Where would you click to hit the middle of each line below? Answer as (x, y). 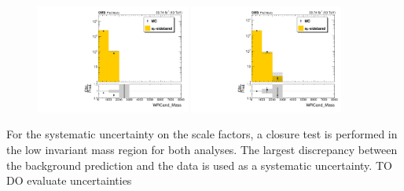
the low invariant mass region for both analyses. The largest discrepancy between (202, 150)
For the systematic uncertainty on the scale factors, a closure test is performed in (202, 134)
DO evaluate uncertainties (69, 180)
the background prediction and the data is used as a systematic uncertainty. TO (199, 165)
